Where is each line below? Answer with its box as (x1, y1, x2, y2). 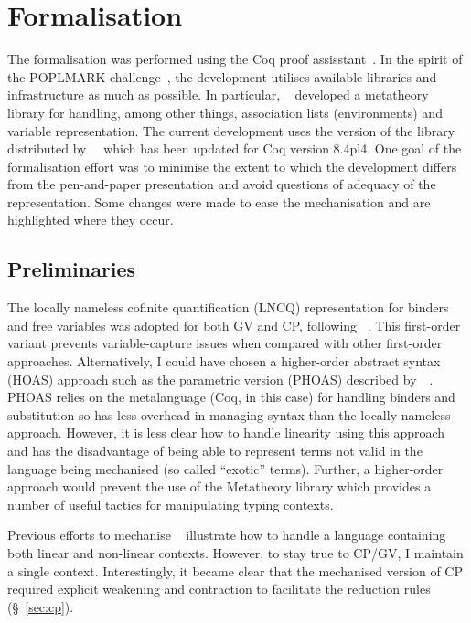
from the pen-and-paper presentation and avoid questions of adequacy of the (7, 174, 436, 194)
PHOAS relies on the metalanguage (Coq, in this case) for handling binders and (7, 387, 455, 407)
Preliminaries (7, 255, 136, 283)
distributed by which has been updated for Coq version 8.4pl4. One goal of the (7, 139, 462, 158)
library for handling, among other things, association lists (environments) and (7, 102, 443, 121)
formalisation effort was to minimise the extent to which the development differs (7, 156, 457, 175)
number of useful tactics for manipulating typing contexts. (7, 494, 334, 513)
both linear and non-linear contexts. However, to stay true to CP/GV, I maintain (7, 543, 464, 562)
